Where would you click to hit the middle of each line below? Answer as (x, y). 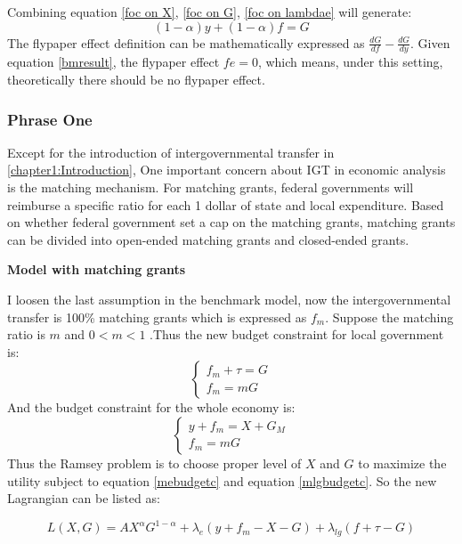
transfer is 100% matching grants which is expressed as (157, 317)
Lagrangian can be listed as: (84, 498)
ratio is (26, 334)
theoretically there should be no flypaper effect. (136, 80)
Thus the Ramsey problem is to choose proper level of (154, 463)
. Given (430, 42)
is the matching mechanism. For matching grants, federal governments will (211, 187)
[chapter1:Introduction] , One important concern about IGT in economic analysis (227, 170)
